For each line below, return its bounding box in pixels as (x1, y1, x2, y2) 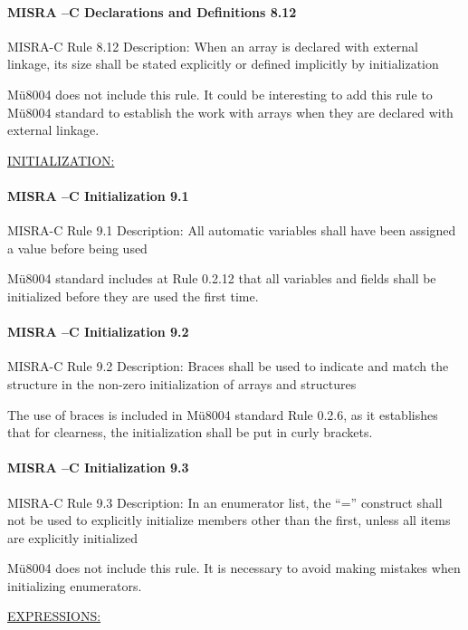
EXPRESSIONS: (7, 606, 101, 625)
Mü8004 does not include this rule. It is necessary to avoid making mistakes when (7, 558, 461, 577)
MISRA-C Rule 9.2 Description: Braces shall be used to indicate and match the (7, 357, 449, 376)
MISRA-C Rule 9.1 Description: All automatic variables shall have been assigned (7, 221, 456, 240)
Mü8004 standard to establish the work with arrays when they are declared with (7, 102, 454, 121)
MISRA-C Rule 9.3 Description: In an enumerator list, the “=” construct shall (7, 492, 443, 511)
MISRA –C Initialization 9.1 (7, 186, 189, 205)
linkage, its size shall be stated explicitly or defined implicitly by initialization (7, 54, 439, 73)
